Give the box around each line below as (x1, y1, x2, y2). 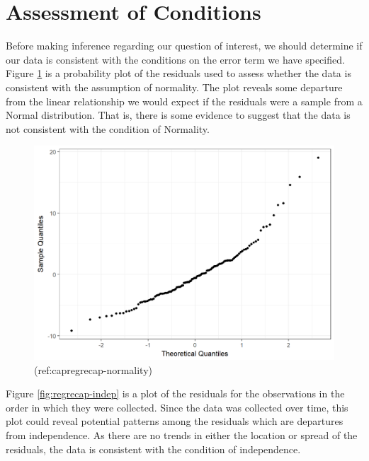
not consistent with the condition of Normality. (6, 121, 210, 136)
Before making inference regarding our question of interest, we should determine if (6, 38, 363, 53)
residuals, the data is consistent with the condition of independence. (6, 441, 301, 456)
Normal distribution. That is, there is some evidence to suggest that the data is (6, 107, 351, 122)
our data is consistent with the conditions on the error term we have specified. (6, 52, 345, 66)
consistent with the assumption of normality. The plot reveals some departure (6, 79, 343, 94)
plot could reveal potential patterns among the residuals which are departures (6, 414, 344, 428)
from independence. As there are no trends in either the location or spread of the (6, 427, 358, 442)
